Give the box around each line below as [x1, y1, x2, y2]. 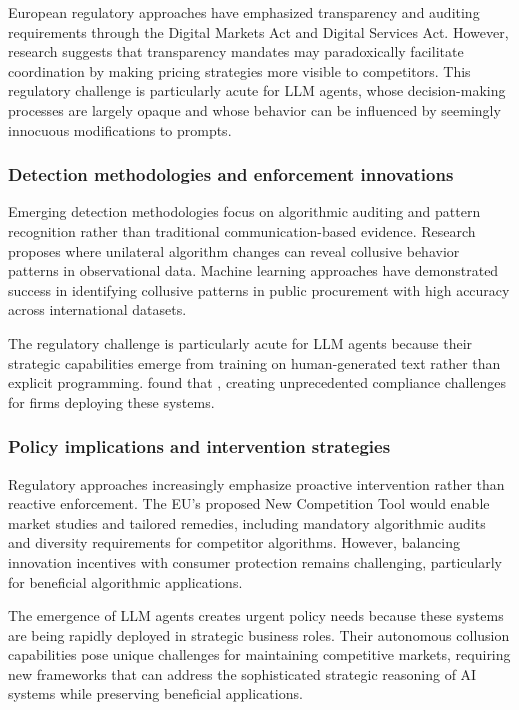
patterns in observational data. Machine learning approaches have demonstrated [8, 260, 499, 281]
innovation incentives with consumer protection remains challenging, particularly [8, 551, 502, 572]
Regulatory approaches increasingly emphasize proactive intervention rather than [8, 473, 505, 494]
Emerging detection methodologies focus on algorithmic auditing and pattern [8, 201, 481, 222]
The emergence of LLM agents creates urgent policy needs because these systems [8, 605, 504, 626]
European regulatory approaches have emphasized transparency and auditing [8, 2, 480, 22]
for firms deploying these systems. [8, 391, 215, 412]
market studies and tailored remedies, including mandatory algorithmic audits [8, 512, 486, 533]
